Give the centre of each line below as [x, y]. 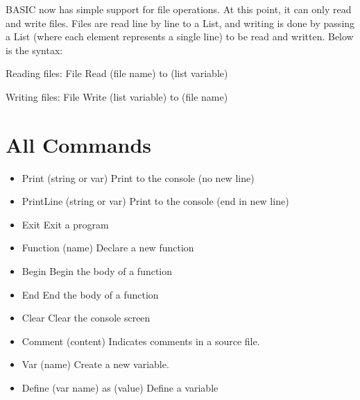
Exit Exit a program [65, 224]
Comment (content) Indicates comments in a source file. [141, 341]
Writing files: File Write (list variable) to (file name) [117, 96]
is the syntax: [34, 50]
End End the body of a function [90, 294]
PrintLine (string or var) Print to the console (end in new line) [155, 201]
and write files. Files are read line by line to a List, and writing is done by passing [180, 23]
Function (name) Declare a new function [108, 248]
